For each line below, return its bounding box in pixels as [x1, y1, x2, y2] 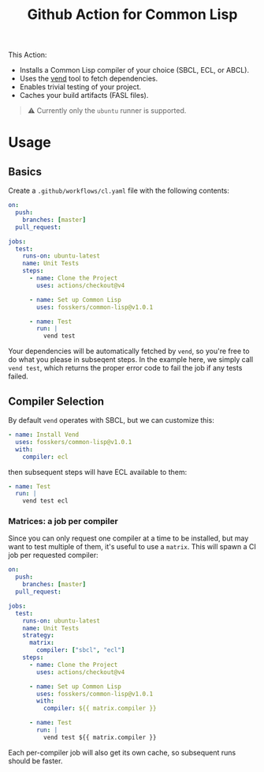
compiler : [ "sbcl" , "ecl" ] [36, 646, 125, 654]
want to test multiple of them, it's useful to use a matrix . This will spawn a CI [8, 542, 256, 552]
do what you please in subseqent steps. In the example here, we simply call [8, 355, 254, 364]
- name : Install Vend [8, 431, 80, 439]
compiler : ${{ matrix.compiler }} [43, 705, 157, 713]
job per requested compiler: [8, 551, 99, 560]
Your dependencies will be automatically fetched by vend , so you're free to [8, 346, 250, 356]
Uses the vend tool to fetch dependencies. [19, 73, 158, 84]
